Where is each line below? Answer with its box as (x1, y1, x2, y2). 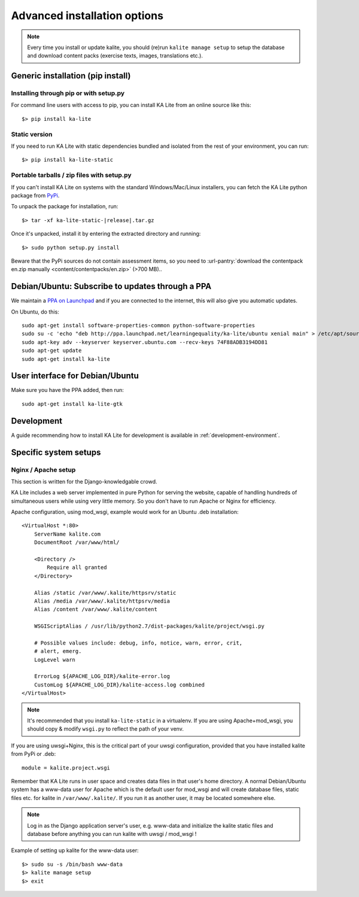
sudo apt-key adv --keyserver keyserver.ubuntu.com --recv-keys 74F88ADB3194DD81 (22, 339, 268, 345)
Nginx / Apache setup (11, 466, 76, 474)
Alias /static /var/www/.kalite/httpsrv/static (34, 589, 177, 596)
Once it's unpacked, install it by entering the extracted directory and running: (11, 230, 201, 238)
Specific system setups (11, 447, 101, 457)
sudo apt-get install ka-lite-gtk (22, 400, 123, 407)
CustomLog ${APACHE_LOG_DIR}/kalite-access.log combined (34, 681, 205, 688)
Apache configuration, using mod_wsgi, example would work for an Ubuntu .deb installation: (11, 509, 239, 516)
